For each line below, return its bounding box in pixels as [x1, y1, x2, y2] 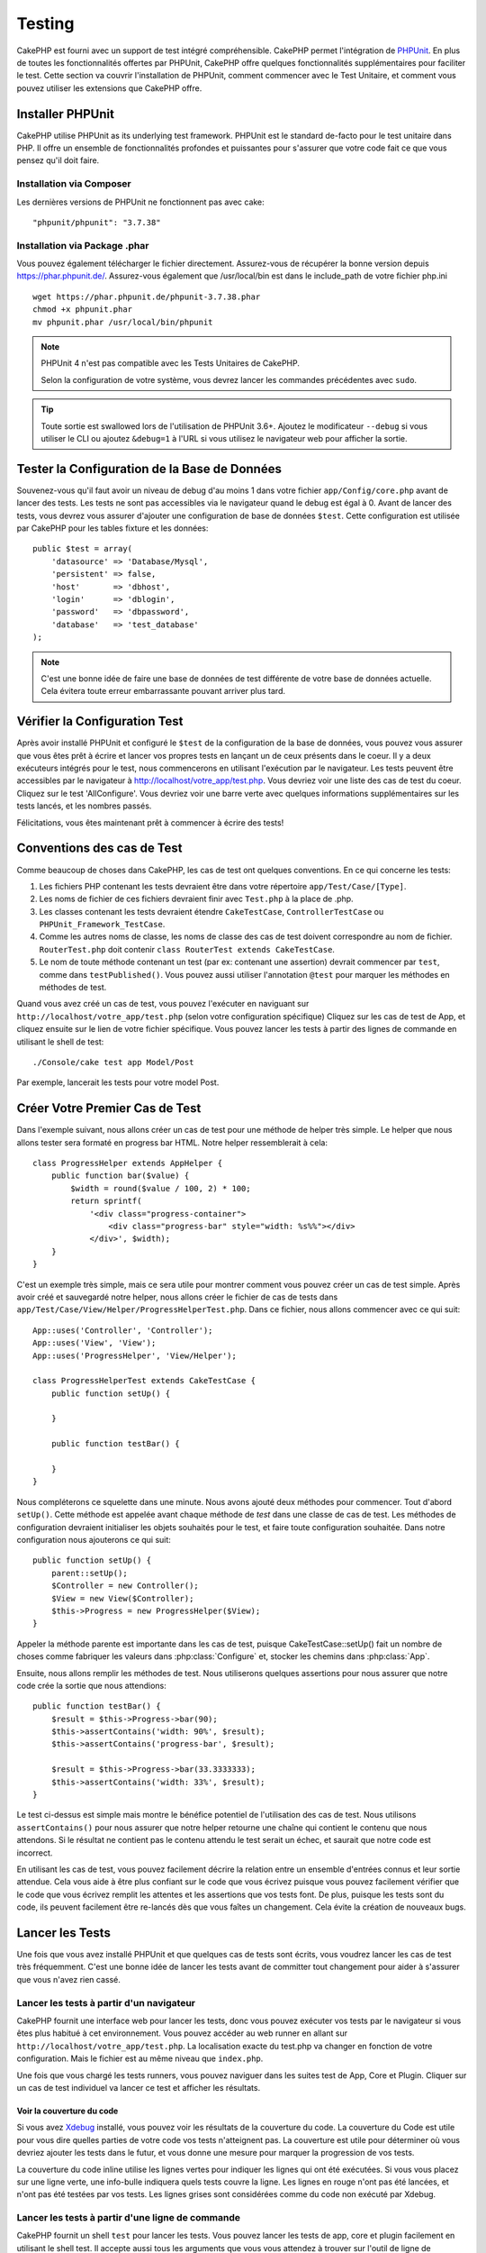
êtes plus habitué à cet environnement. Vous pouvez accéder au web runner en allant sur [16, 2028, 348, 2039]
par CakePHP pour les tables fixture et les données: [16, 523, 209, 534]
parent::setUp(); [50, 1568, 128, 1578]
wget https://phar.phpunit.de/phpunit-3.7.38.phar [32, 291, 261, 302]
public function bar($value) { [50, 1171, 190, 1181]
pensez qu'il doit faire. [16, 155, 100, 166]
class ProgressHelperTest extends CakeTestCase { [32, 1375, 256, 1386]
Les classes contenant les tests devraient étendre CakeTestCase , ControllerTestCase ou [39, 906, 384, 917]
